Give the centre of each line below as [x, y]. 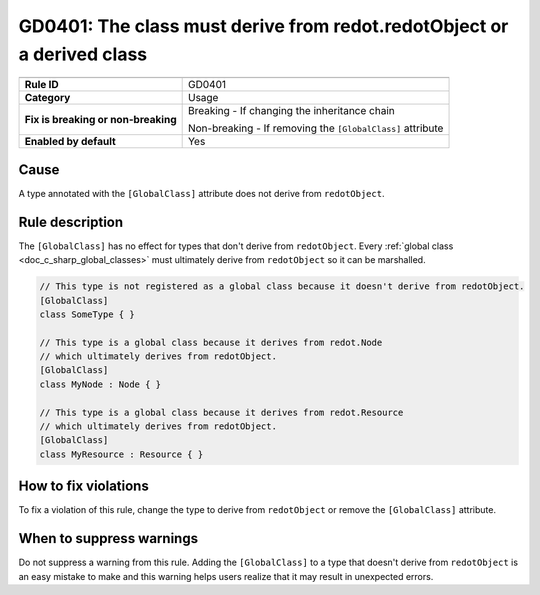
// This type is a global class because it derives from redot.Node [211, 342]
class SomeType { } [87, 314]
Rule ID [41, 85]
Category [47, 98]
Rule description [71, 221]
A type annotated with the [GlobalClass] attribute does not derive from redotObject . [201, 193]
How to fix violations [83, 486]
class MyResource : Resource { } [121, 454]
